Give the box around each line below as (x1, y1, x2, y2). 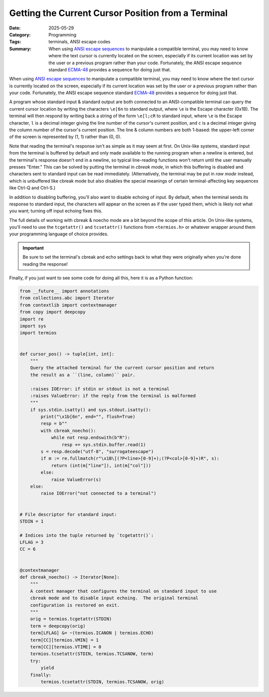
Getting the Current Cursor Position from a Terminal (9, 7, 228, 18)
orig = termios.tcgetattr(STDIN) (30, 616, 112, 622)
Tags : (9, 39, 21, 45)
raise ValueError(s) (51, 477, 102, 482)
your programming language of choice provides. (9, 231, 109, 237)
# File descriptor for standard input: (19, 512, 117, 517)
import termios (19, 330, 57, 336)
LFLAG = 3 (19, 539, 44, 545)
